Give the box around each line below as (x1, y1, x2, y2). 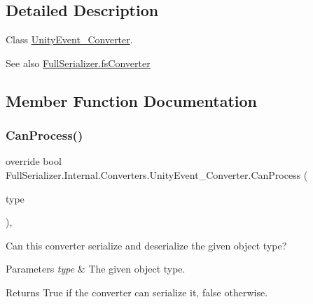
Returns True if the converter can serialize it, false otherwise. (6, 284, 268, 299)
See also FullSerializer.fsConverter (6, 55, 151, 70)
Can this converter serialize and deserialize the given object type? (6, 238, 287, 252)
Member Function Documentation (6, 89, 258, 111)
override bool (6, 154, 62, 168)
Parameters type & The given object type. (6, 261, 186, 276)
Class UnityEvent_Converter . (6, 32, 133, 47)
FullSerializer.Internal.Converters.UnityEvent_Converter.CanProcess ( (6, 167, 308, 182)
